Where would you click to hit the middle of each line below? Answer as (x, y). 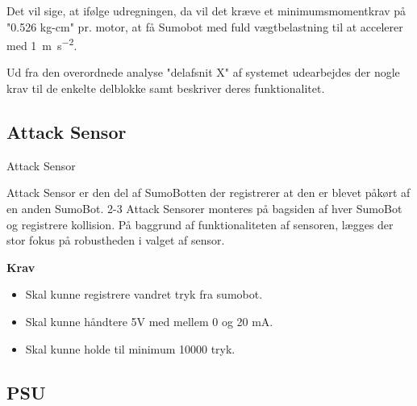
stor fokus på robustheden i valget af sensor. (116, 240)
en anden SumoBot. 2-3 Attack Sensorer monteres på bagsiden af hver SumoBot (204, 209)
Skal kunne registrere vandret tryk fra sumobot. (144, 294)
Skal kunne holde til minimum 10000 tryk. (130, 348)
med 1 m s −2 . (42, 44)
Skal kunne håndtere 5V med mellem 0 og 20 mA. (149, 321)
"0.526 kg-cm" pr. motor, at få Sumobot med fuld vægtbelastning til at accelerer (205, 26)
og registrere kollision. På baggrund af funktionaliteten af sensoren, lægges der (200, 224)
